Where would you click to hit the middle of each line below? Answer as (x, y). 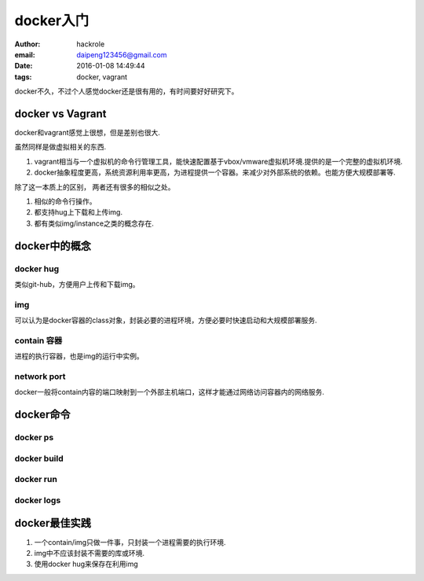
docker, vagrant (102, 77)
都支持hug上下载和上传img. (79, 212)
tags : (23, 77)
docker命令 (42, 415)
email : (25, 54)
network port (40, 376)
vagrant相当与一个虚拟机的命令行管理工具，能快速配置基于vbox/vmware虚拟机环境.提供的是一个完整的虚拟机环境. (219, 161)
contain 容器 (38, 340)
